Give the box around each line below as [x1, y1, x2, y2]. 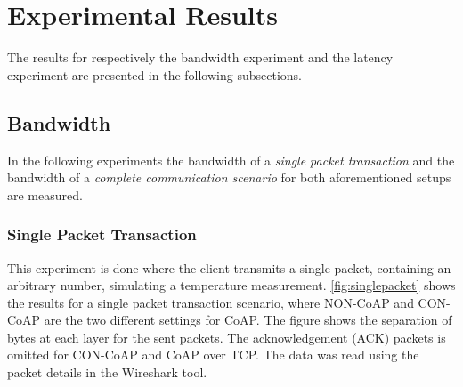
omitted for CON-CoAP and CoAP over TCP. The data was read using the [7, 345, 419, 364]
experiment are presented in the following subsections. [7, 65, 302, 84]
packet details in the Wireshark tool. [7, 363, 207, 382]
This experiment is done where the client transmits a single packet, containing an [7, 258, 451, 277]
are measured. [7, 185, 83, 204]
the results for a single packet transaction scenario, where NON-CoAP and [7, 293, 414, 311]
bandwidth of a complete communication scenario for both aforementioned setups [7, 168, 451, 187]
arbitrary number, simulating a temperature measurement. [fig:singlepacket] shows [7, 276, 456, 294]
